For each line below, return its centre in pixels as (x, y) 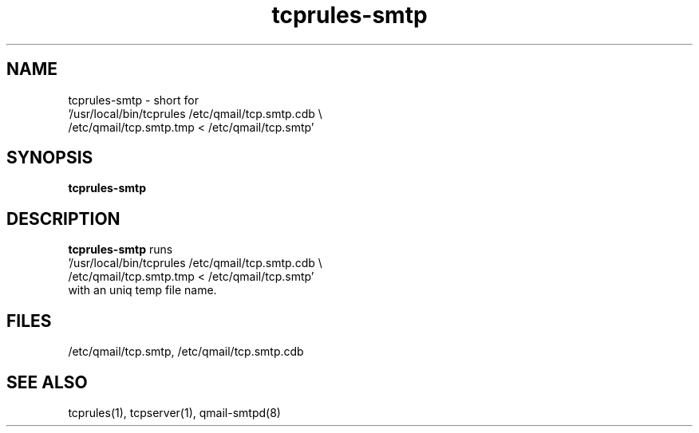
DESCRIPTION (63, 218)
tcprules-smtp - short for (133, 100)
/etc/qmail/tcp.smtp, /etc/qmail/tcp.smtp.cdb (186, 352)
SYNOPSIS (50, 158)
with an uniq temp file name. (142, 290)
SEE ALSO (47, 382)
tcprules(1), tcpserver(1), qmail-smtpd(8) (174, 412)
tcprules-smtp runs (120, 250)
